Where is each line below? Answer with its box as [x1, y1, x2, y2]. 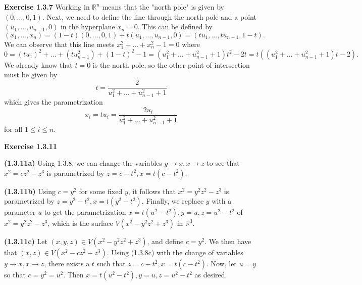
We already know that [4, 59, 73, 70]
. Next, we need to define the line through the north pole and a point [42, 11, 256, 22]
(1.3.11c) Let [4, 236, 47, 247]
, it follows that [128, 185, 176, 196]
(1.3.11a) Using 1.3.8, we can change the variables [4, 158, 162, 168]
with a [212, 196, 232, 206]
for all [4, 123, 23, 134]
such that [96, 258, 126, 269]
